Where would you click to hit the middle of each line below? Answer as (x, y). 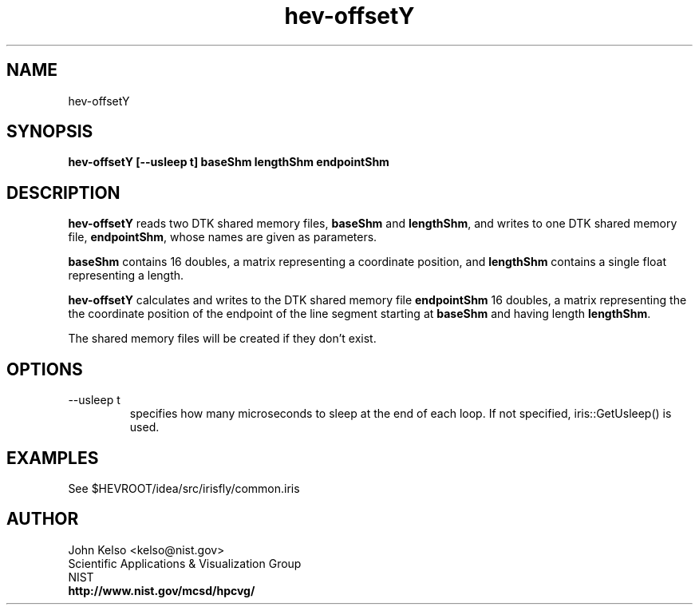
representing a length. (126, 276)
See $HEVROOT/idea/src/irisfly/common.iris (184, 488)
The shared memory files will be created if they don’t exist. (222, 339)
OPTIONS (45, 369)
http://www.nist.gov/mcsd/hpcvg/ (162, 590)
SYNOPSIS (50, 132)
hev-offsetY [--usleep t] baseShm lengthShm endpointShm (229, 162)
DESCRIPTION (63, 192)
